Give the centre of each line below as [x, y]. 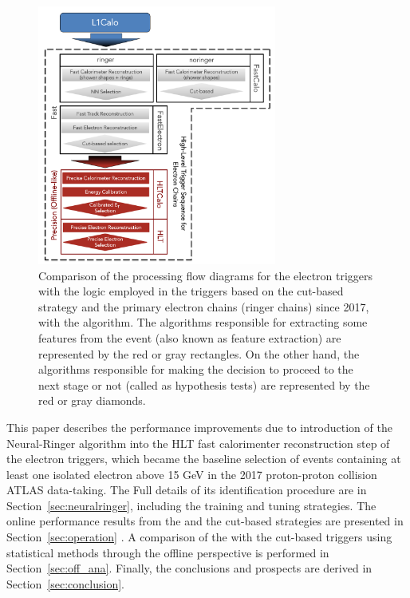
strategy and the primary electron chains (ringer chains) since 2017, [204, 306]
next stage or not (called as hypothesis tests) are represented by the [204, 384]
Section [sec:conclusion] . [65, 583]
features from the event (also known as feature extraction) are [190, 337]
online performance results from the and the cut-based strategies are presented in [205, 521]
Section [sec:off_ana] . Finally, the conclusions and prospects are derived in [189, 568]
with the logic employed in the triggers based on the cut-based [191, 291]
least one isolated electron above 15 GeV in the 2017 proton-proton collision [192, 474]
